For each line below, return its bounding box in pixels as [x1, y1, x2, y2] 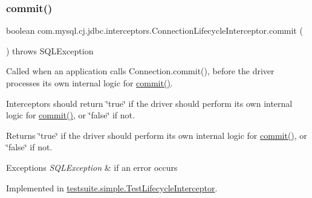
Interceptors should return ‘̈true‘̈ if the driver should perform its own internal [6, 97, 293, 109]
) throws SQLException [6, 44, 94, 57]
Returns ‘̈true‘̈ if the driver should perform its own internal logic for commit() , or [6, 129, 307, 141]
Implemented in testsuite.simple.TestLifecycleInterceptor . [6, 181, 218, 194]
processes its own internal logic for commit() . [6, 77, 173, 89]
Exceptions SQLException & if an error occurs [6, 161, 178, 173]
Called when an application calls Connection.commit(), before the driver [6, 65, 275, 77]
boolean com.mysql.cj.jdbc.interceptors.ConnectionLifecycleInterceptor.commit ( [6, 24, 303, 37]
